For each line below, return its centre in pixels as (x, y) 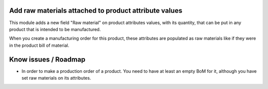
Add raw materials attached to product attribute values (96, 11)
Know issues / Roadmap (47, 59)
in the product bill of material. (39, 45)
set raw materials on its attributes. (56, 78)
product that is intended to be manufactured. (55, 29)
